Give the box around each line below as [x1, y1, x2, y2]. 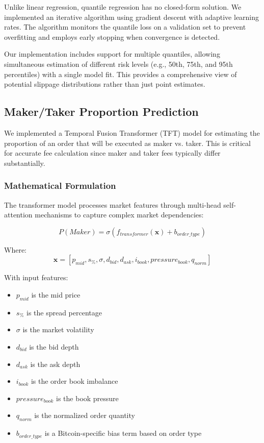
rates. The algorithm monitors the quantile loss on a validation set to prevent [4, 21, 246, 32]
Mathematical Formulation [4, 179, 116, 192]
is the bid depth [29, 341, 79, 352]
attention [4, 209, 33, 220]
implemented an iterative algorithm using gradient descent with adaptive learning [4, 11, 259, 22]
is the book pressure [56, 392, 119, 403]
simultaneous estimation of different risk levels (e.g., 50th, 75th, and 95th [4, 58, 233, 69]
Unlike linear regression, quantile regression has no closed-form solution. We [4, 2, 242, 12]
